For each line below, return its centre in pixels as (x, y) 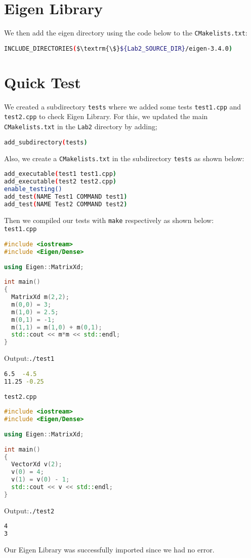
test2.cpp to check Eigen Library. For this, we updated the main (106, 116)
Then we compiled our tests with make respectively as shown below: (109, 220)
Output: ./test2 (29, 510)
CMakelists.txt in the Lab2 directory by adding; (81, 126)
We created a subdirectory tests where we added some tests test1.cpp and (123, 106)
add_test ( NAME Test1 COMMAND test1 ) (66, 196)
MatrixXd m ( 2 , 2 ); (40, 297)
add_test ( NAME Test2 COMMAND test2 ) (66, 204)
